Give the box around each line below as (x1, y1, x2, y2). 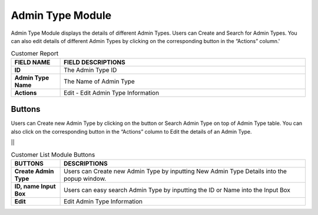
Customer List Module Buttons (11, 150, 95, 158)
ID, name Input (14, 182, 56, 190)
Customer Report (11, 49, 59, 57)
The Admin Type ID (64, 65, 117, 74)
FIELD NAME (14, 58, 51, 66)
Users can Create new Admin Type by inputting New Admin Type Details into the (64, 167, 287, 175)
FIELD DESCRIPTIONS (64, 58, 126, 66)
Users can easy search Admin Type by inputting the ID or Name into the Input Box (64, 186, 291, 194)
